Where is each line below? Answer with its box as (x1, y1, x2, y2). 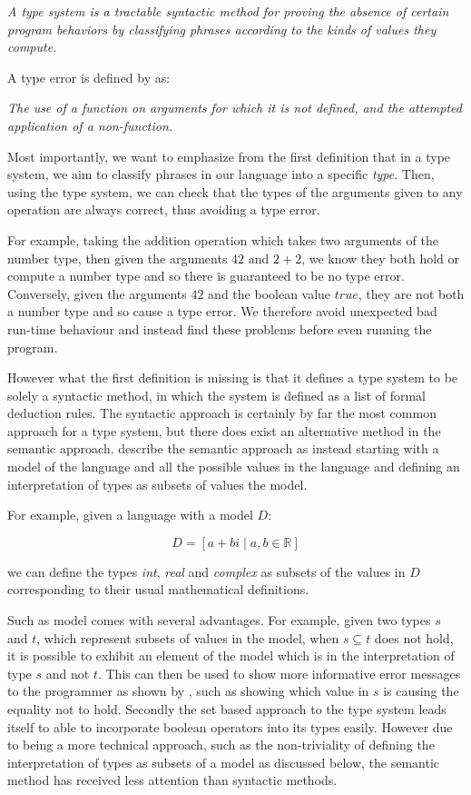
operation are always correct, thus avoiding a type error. (7, 200, 320, 219)
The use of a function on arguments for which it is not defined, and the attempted (7, 98, 462, 117)
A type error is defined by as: (7, 67, 171, 86)
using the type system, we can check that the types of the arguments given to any (7, 182, 463, 201)
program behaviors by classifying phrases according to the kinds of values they (7, 19, 437, 38)
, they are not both (358, 283, 465, 303)
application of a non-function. (7, 115, 173, 134)
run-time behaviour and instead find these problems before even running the (7, 319, 432, 338)
